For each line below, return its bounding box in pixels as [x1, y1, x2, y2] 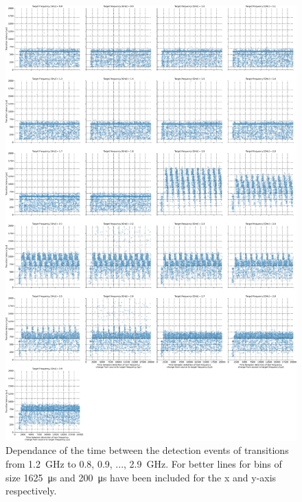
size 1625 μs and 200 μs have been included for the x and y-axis [5, 470, 277, 484]
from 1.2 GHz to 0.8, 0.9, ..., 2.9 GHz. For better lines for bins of [5, 457, 282, 471]
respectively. [5, 483, 57, 498]
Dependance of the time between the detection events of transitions [5, 443, 289, 457]
